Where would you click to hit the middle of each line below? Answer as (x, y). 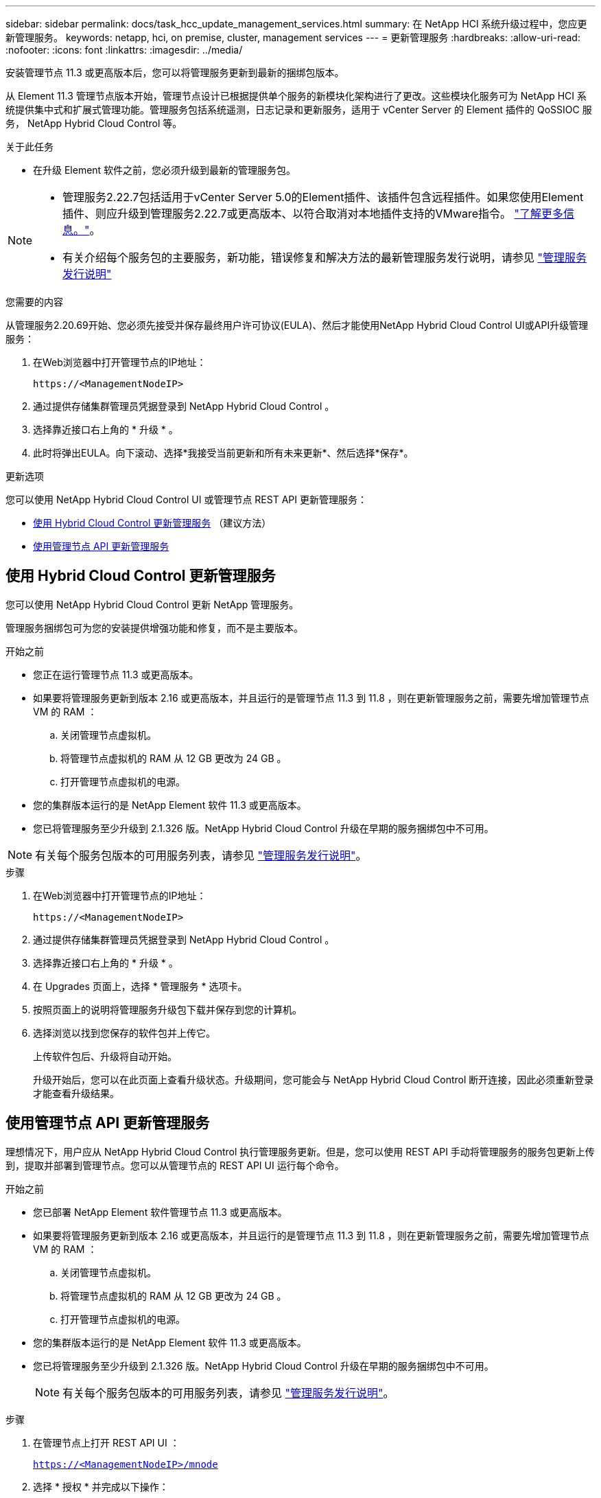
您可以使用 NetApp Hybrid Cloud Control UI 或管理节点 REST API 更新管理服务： (186, 499)
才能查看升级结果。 (76, 1093)
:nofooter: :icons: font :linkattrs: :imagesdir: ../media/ (124, 50)
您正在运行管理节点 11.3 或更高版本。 (116, 674)
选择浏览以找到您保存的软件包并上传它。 (124, 1033)
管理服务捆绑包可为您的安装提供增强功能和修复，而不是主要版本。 (154, 627)
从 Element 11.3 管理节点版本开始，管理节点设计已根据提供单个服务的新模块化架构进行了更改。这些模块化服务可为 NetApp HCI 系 (296, 96)
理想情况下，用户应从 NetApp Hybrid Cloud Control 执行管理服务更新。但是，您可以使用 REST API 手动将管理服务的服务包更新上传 (300, 1151)
